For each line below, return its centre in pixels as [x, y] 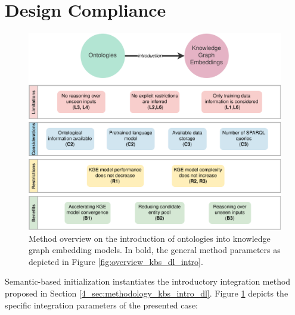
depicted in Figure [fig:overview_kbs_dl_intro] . [116, 261]
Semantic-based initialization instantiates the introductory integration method [148, 281]
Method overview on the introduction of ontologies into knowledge [150, 238]
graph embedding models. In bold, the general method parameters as [155, 250]
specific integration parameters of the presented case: [101, 305]
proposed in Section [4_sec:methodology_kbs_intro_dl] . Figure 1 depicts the [147, 293]
